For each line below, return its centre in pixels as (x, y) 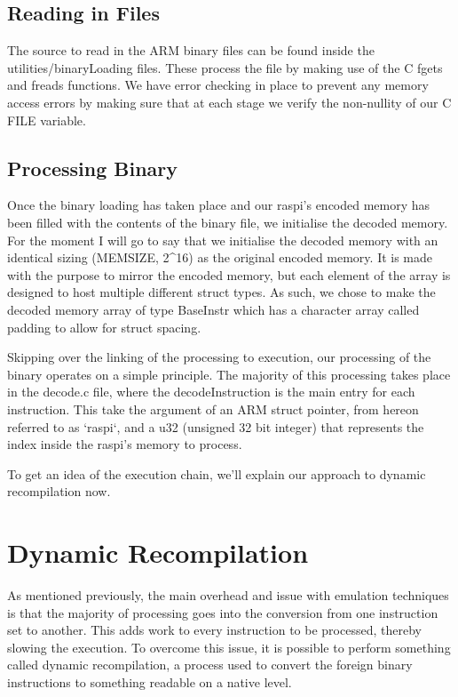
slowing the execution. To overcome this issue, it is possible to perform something (229, 647)
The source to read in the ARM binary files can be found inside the (191, 50)
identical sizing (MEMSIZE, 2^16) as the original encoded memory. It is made (220, 257)
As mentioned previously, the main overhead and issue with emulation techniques (228, 595)
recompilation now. (59, 491)
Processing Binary (93, 168)
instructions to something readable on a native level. (150, 681)
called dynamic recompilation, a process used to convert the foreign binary (210, 665)
